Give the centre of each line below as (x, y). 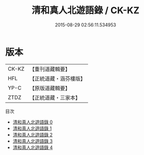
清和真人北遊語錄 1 (32, 128)
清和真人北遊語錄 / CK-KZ (85, 10)
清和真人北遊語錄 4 (33, 147)
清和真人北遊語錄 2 (33, 135)
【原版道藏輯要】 (50, 88)
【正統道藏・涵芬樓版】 (57, 78)
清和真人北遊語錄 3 (33, 141)
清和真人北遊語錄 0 (33, 122)
